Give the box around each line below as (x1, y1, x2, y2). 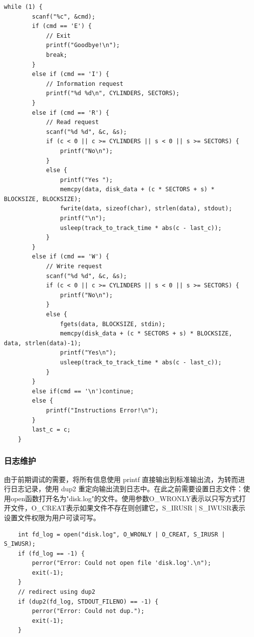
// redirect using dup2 (18, 588, 96, 596)
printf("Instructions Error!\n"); (46, 407, 158, 414)
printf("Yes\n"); (60, 349, 117, 357)
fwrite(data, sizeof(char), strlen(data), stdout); (60, 205, 232, 212)
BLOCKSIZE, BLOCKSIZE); (4, 195, 81, 203)
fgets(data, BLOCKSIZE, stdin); (60, 320, 166, 328)
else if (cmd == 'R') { (32, 109, 109, 116)
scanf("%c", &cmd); (32, 13, 96, 20)
